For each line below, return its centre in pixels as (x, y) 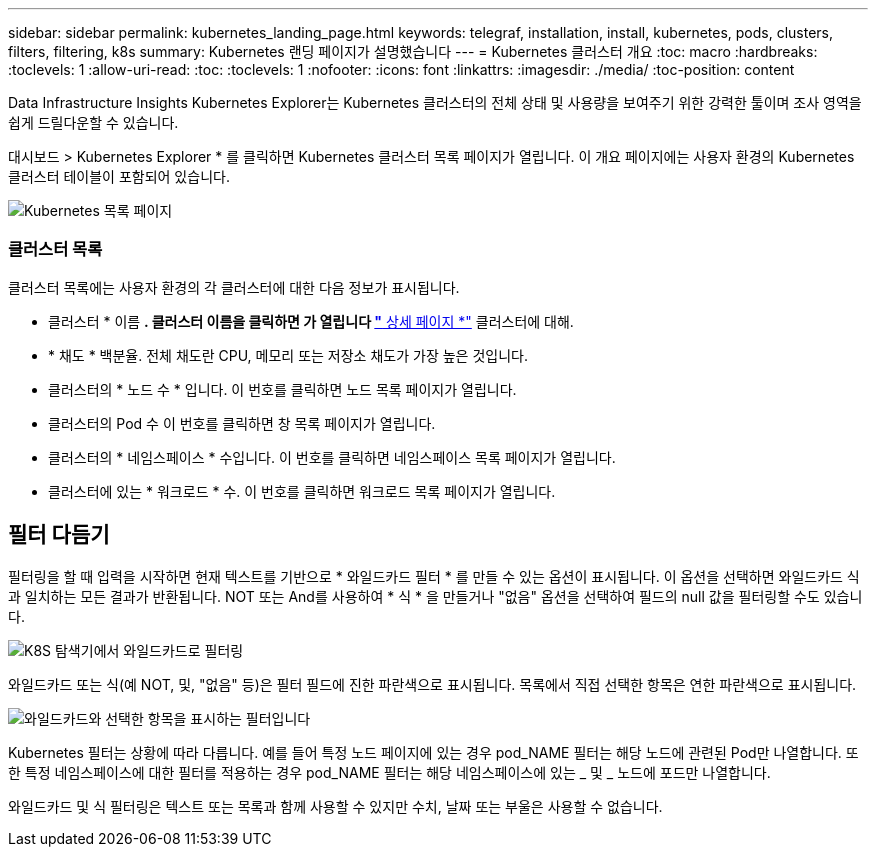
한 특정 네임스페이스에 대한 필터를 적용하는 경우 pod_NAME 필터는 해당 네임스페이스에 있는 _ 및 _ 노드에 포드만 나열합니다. (389, 772)
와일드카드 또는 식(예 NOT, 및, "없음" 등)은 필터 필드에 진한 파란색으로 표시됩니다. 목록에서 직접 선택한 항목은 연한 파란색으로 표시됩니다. (432, 684)
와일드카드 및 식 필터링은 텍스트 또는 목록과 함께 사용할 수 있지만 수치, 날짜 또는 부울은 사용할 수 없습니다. (335, 806)
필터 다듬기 (59, 535)
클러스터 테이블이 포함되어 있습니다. (119, 176)
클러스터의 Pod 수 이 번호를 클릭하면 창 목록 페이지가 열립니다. (242, 423)
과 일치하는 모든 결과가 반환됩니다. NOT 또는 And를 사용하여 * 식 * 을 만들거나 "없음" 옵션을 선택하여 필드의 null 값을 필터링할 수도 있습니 (435, 596)
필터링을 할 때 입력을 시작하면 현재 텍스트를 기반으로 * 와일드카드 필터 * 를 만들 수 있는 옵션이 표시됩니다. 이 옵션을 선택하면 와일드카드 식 (434, 576)
